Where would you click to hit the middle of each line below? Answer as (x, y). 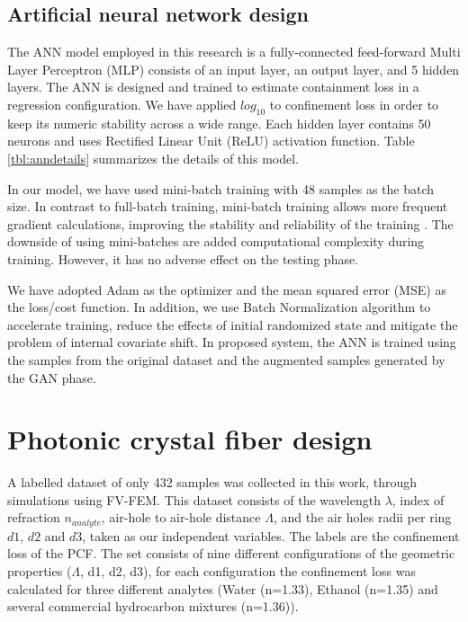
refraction (34, 517)
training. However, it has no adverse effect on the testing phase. (183, 258)
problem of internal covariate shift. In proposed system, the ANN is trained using (232, 342)
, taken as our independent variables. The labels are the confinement (271, 535)
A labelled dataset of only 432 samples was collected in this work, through (212, 482)
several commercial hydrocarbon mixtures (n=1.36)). (153, 606)
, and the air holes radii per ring (362, 517)
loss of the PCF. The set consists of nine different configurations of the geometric (231, 553)
